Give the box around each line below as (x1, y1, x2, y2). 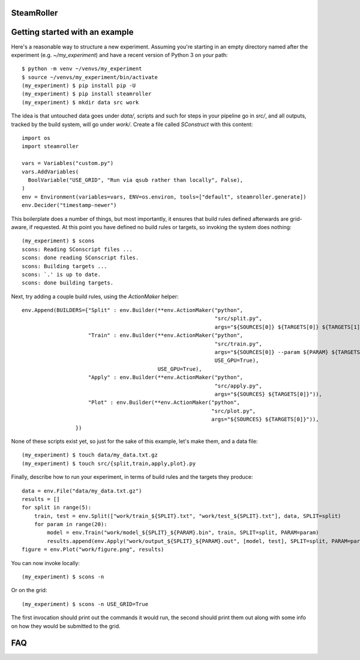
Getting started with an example (11, 27, 134, 37)
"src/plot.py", (211, 407, 256, 414)
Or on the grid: (11, 587, 47, 594)
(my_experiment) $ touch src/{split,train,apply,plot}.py (22, 460, 196, 467)
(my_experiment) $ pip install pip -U (22, 82, 136, 89)
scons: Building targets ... (22, 263, 107, 269)
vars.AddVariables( (22, 168, 79, 175)
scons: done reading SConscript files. (22, 254, 139, 261)
